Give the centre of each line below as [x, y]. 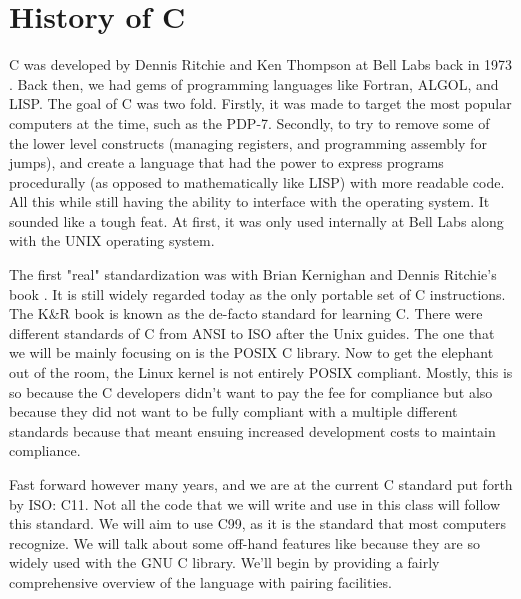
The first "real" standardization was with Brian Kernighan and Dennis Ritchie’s [253, 274]
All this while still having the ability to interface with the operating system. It [249, 201]
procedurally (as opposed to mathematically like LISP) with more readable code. [257, 181]
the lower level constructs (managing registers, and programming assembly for [248, 142]
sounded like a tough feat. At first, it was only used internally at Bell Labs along [256, 220]
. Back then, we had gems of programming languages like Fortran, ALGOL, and [254, 83]
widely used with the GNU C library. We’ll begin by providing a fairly [224, 562]
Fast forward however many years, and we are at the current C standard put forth [261, 484]
